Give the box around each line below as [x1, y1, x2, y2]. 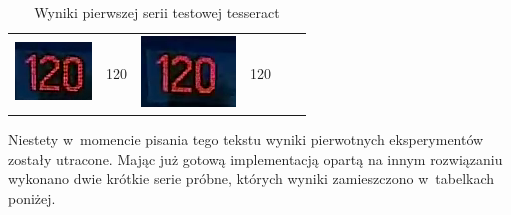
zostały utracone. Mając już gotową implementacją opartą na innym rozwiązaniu [8, 148, 503, 169]
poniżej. [8, 187, 56, 208]
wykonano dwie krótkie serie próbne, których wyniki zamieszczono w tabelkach [8, 168, 495, 189]
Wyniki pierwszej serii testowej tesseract [34, 2, 280, 22]
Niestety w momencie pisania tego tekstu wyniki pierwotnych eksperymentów [8, 128, 484, 149]
